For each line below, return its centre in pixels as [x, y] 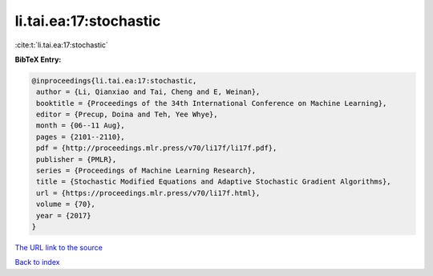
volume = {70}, [66, 204]
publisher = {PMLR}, [77, 159]
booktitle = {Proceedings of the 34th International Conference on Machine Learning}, [212, 103]
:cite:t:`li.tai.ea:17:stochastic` [61, 45]
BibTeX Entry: [38, 59]
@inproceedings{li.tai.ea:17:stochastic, [114, 81]
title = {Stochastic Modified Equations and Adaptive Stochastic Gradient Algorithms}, [214, 182]
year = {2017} [64, 215]
